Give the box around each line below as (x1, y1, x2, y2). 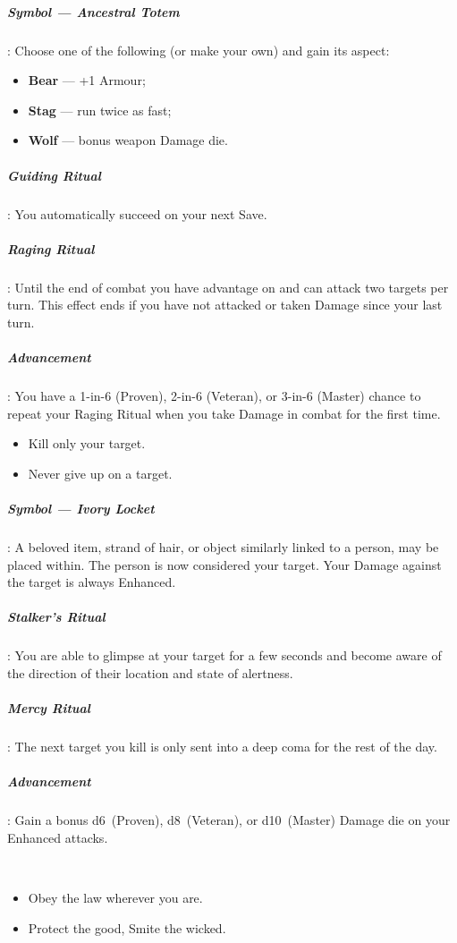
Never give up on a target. (28, 463, 173, 482)
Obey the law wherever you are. (28, 888, 203, 906)
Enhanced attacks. (7, 828, 108, 846)
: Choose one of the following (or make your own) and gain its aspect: (7, 40, 390, 59)
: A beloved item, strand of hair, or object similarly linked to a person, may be (7, 537, 439, 556)
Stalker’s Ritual (7, 607, 106, 626)
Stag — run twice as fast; (28, 100, 172, 119)
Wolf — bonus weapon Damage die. (28, 131, 228, 149)
